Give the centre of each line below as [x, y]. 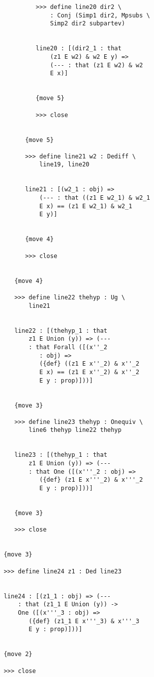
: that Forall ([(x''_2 [68, 347]
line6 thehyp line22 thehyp [75, 430]
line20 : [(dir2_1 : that [78, 49]
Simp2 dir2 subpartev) [87, 24]
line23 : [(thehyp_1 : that [61, 455]
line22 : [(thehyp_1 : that [61, 331]
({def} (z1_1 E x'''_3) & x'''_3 [84, 621]
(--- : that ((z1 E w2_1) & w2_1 [95, 198]
